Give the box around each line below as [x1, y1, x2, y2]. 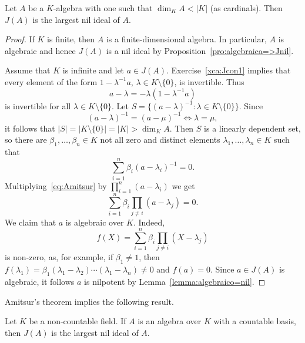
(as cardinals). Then [210, 2, 283, 14]
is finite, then [47, 33, 95, 45]
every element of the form [5, 75, 98, 88]
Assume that [5, 64, 51, 76]
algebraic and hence [5, 44, 76, 56]
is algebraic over [65, 216, 124, 228]
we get [172, 179, 195, 191]
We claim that [5, 216, 56, 228]
